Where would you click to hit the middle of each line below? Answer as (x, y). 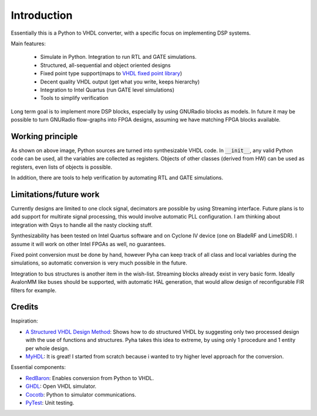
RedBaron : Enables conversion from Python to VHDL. (90, 378)
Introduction (42, 15)
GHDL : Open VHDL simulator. (61, 386)
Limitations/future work (55, 194)
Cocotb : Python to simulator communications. (81, 394)
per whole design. (47, 348)
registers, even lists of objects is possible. (62, 167)
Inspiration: (24, 321)
